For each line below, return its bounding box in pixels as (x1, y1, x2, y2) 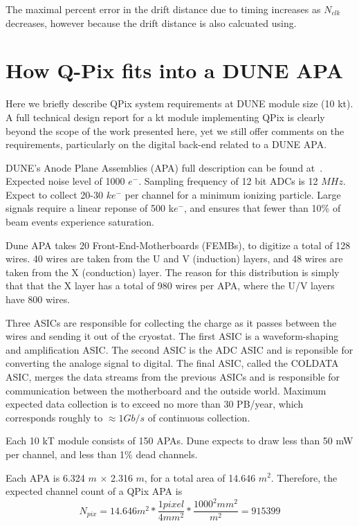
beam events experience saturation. (6, 215, 154, 229)
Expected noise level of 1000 (6, 174, 125, 188)
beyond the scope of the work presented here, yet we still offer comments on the (6, 123, 344, 138)
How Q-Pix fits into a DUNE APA (6, 56, 344, 84)
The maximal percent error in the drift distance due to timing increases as (6, 2, 321, 16)
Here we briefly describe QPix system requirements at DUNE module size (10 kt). (6, 96, 353, 111)
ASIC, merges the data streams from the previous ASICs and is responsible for (6, 370, 340, 383)
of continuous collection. (147, 410, 250, 424)
